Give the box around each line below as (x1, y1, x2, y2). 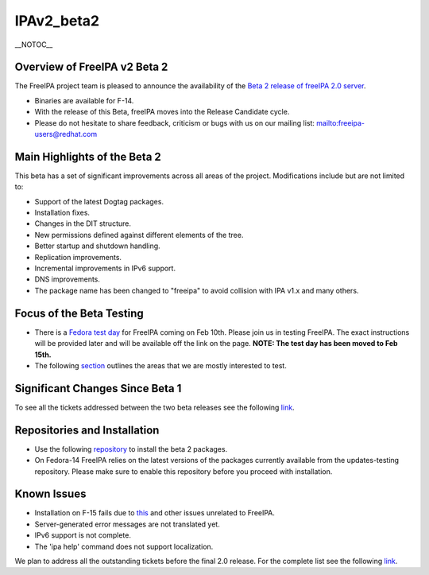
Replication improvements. (34, 252, 122, 262)
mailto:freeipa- (316, 118, 365, 127)
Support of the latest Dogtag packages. (34, 196, 164, 206)
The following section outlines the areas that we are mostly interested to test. (34, 360, 288, 370)
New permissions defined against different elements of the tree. (34, 230, 244, 239)
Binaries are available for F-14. (34, 95, 134, 105)
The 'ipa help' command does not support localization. (34, 542, 214, 551)
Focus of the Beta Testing (14, 306, 145, 320)
